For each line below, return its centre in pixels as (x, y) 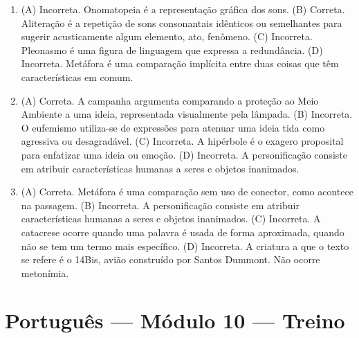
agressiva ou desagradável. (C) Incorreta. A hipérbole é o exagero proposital (182, 141)
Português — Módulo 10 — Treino (175, 320)
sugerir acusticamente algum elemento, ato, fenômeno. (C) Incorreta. (167, 36)
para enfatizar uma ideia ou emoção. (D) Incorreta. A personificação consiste (184, 154)
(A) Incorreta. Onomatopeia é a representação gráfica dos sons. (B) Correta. (183, 9)
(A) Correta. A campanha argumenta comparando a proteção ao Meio (170, 100)
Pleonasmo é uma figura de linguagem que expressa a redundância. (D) (172, 50)
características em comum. (77, 77)
